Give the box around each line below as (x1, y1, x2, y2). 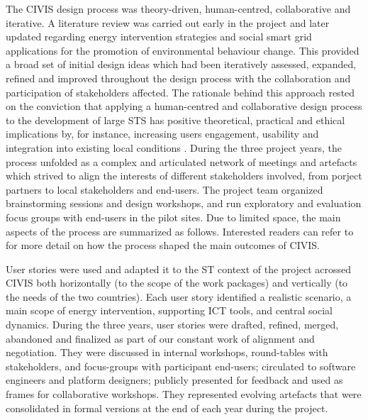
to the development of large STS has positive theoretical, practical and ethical (6, 112, 345, 127)
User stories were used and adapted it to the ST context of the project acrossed (6, 261, 352, 276)
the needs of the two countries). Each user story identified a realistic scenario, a (6, 289, 352, 304)
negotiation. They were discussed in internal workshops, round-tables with (6, 345, 328, 360)
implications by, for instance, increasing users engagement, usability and (6, 126, 319, 141)
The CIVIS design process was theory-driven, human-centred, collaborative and (6, 1, 351, 16)
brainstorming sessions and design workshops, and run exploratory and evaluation (6, 196, 362, 211)
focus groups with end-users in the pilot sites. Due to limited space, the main (6, 209, 341, 224)
